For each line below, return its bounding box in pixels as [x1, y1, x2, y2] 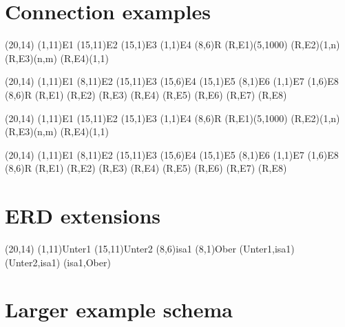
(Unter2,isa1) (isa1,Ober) [5, 255, 111, 269]
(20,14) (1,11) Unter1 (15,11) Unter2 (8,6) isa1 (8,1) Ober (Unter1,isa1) [5, 241, 295, 255]
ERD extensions [5, 201, 161, 230]
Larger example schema [5, 295, 233, 324]
